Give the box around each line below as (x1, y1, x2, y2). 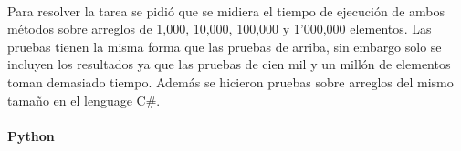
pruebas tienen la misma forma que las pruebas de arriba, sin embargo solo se (7, 36, 442, 55)
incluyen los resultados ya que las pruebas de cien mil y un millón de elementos (7, 55, 451, 74)
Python (7, 126, 55, 145)
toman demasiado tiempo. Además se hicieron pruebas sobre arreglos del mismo (7, 72, 454, 91)
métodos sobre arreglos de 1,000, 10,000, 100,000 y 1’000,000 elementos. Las (7, 19, 432, 38)
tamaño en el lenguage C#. (7, 90, 161, 109)
